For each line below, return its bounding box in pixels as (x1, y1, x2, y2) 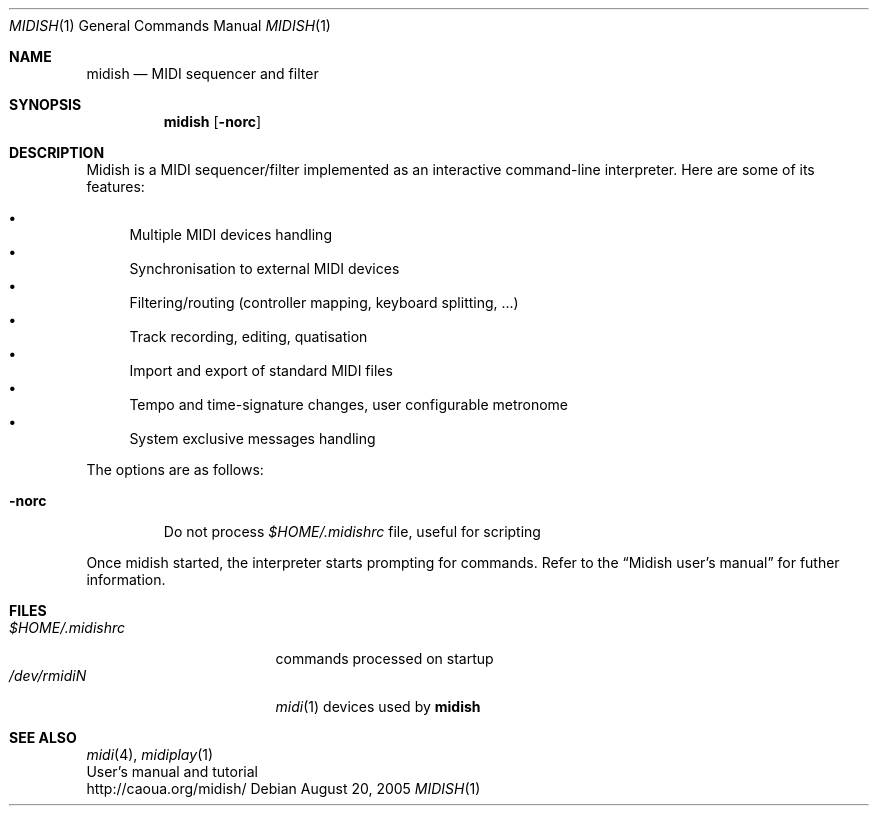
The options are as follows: (86, 461, 264, 478)
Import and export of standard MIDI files (129, 362, 393, 379)
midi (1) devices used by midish (275, 698, 481, 715)
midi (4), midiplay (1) (86, 746, 214, 763)
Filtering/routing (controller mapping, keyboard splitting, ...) (129, 294, 519, 311)
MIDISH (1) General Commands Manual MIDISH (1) (9, 17, 331, 34)
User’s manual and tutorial (86, 763, 259, 780)
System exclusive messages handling (129, 430, 376, 447)
